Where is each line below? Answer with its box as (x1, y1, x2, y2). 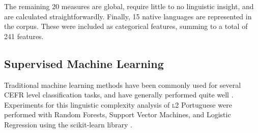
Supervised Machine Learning (4, 55, 164, 71)
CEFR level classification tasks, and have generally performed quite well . (4, 89, 234, 100)
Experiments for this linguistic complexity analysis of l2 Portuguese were (4, 99, 232, 110)
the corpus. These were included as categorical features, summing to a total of (4, 21, 248, 31)
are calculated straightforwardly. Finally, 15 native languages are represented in (4, 11, 252, 21)
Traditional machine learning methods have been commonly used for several (4, 79, 241, 90)
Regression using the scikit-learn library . (4, 119, 132, 129)
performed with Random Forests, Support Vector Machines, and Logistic (4, 109, 231, 120)
